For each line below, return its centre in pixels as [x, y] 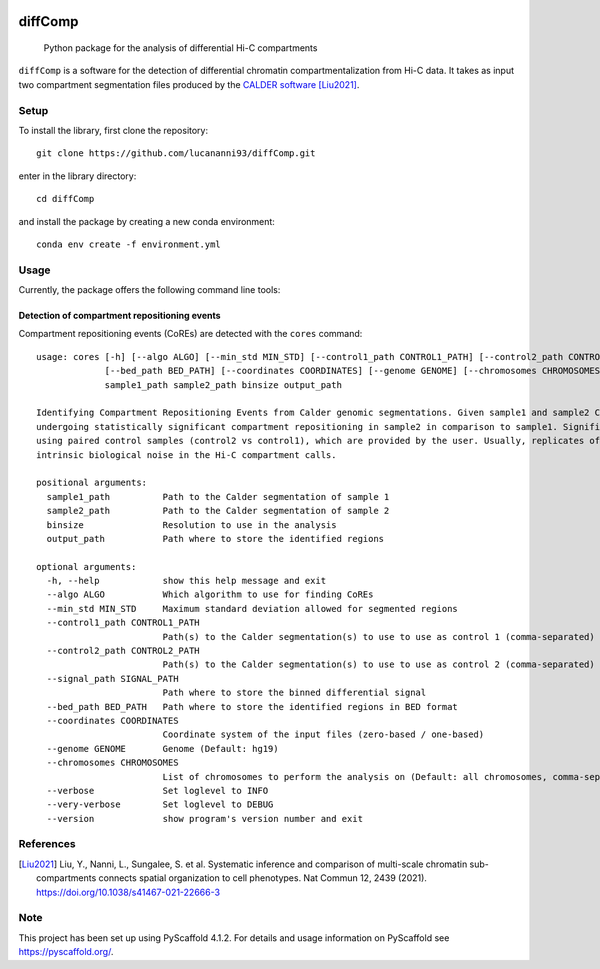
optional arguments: [86, 566]
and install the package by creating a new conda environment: [146, 221]
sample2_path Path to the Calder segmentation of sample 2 [218, 511]
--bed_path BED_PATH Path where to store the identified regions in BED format [252, 706]
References [47, 844]
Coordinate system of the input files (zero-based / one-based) [323, 734]
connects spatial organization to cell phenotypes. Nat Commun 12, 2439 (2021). [262, 878]
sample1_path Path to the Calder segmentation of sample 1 [218, 496]
